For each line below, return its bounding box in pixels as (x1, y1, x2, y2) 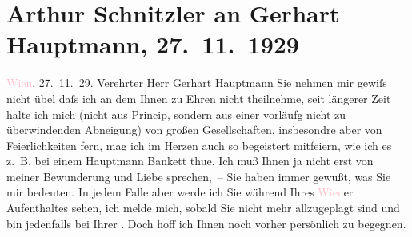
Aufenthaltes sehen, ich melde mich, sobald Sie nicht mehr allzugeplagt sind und (6, 199, 400, 216)
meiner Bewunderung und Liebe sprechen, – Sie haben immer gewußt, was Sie (6, 168, 391, 184)
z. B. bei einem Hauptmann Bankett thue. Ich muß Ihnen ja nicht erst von (6, 152, 374, 169)
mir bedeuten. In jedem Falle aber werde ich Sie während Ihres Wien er (6, 184, 354, 200)
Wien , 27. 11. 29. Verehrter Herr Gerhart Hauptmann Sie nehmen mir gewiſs (6, 74, 387, 91)
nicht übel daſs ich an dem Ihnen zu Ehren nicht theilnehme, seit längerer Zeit (6, 89, 391, 106)
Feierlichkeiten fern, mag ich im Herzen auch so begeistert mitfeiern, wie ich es (6, 136, 392, 153)
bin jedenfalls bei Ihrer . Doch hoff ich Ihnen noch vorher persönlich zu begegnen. (6, 215, 406, 231)
